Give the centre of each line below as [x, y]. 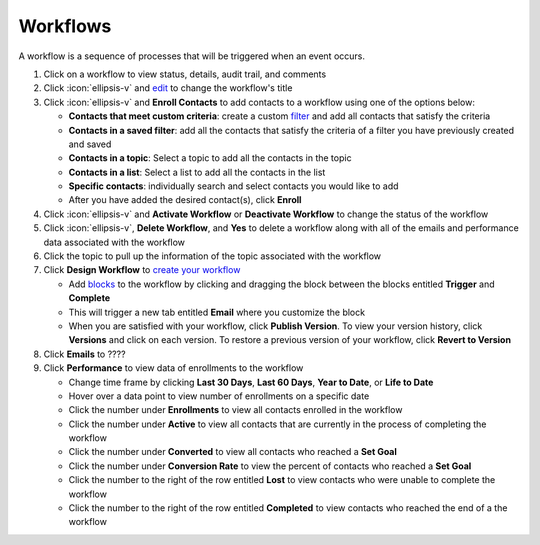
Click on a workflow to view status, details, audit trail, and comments [185, 74]
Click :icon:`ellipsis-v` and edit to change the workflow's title [168, 88]
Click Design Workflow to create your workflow [142, 270]
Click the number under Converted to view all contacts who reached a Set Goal [232, 452]
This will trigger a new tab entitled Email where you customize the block [216, 312]
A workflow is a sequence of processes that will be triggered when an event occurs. [191, 56]
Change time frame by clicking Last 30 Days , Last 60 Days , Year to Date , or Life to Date [251, 382]
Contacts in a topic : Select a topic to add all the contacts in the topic [210, 158]
